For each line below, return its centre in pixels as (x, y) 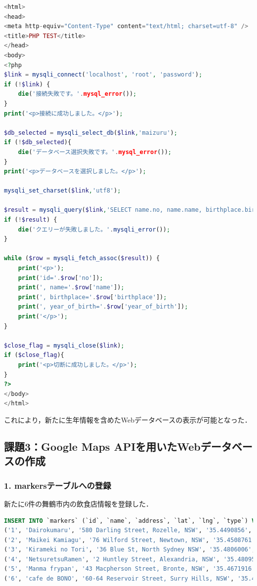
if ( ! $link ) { (27, 84)
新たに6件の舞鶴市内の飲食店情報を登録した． (78, 503)
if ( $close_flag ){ (34, 355)
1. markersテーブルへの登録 (58, 485)
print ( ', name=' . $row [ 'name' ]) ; (71, 288)
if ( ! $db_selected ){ (38, 142)
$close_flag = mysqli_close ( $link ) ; (64, 345)
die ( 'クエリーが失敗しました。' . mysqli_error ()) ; (94, 229)
